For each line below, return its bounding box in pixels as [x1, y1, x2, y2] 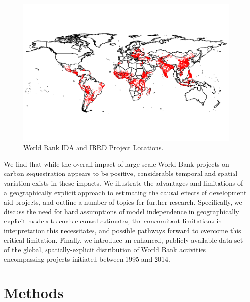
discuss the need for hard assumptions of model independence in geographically [4, 206, 239, 216]
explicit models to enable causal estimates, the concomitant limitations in [4, 216, 222, 226]
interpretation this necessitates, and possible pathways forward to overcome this [4, 225, 241, 235]
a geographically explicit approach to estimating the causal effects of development [4, 187, 247, 197]
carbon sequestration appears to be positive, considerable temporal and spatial [4, 168, 238, 178]
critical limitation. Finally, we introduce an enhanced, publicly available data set [4, 235, 243, 245]
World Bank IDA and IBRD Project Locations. [23, 143, 164, 153]
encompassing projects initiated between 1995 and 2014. [4, 254, 170, 264]
